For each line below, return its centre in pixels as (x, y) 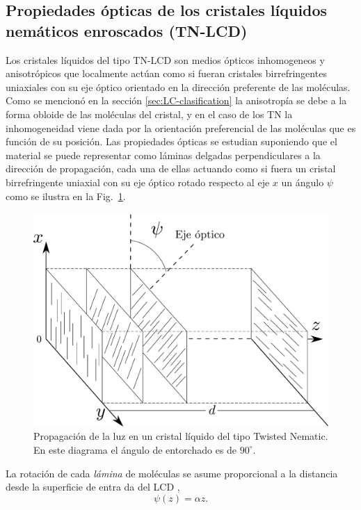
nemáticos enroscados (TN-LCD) (127, 30)
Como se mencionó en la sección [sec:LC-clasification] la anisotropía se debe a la (176, 100)
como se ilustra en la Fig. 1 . (66, 196)
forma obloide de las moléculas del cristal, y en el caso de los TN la (149, 114)
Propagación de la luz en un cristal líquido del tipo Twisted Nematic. (181, 436)
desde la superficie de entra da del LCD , (93, 487)
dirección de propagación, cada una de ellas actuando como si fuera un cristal (171, 168)
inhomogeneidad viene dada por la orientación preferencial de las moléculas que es (181, 128)
